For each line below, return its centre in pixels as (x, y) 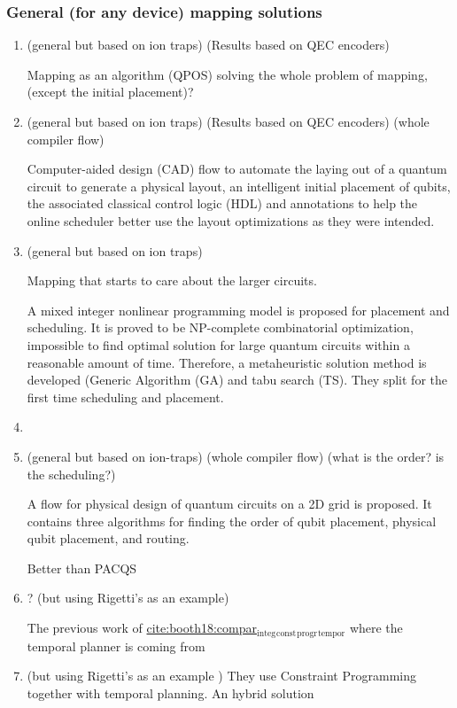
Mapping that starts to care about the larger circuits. (172, 280)
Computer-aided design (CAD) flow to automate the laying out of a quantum (237, 169)
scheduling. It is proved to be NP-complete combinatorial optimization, (220, 327)
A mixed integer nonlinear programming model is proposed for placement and (238, 310)
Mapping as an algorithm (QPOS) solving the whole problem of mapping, (227, 74)
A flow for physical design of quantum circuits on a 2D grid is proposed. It (229, 504)
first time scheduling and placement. (125, 397)
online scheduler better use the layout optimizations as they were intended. (231, 220)
